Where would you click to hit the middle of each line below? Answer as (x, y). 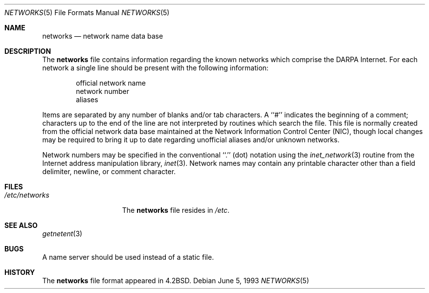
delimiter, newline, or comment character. (109, 171)
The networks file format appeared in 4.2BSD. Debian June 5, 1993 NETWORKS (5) (176, 281)
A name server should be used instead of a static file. (128, 257)
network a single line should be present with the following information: (155, 68)
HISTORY (20, 272)
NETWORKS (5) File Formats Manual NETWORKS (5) (87, 12)
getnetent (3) (62, 234)
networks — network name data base (103, 36)
